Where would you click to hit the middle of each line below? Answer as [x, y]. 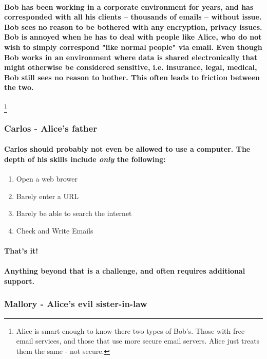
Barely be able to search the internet [74, 213]
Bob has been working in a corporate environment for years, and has [129, 6]
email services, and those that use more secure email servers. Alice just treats [138, 341]
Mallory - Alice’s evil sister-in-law [76, 304]
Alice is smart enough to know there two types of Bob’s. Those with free [130, 330]
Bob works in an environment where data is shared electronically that [131, 57]
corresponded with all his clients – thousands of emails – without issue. [133, 17]
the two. [19, 87]
